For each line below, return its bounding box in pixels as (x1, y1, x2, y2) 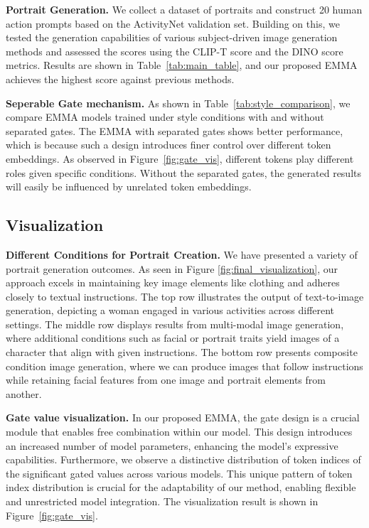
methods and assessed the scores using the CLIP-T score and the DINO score (6, 43, 343, 58)
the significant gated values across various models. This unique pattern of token (6, 465, 353, 480)
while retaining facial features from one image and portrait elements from (6, 372, 326, 387)
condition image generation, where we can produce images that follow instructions (6, 358, 363, 373)
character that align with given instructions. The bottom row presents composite (6, 345, 358, 360)
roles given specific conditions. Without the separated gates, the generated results (6, 165, 362, 180)
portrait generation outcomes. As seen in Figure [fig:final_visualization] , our (6, 261, 338, 276)
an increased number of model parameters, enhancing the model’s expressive (6, 438, 338, 453)
